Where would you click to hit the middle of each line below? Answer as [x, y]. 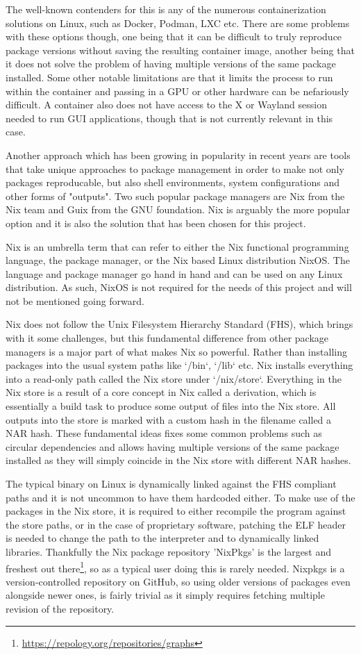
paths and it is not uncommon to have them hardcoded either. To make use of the [180, 497]
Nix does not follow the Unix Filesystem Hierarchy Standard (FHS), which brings [179, 324]
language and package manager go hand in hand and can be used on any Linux [174, 273]
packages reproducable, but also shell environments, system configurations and [173, 182]
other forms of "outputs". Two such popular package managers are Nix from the [175, 196]
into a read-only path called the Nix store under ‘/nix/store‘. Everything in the [174, 378]
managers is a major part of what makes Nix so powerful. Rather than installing [176, 351]
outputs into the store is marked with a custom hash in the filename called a [169, 419]
